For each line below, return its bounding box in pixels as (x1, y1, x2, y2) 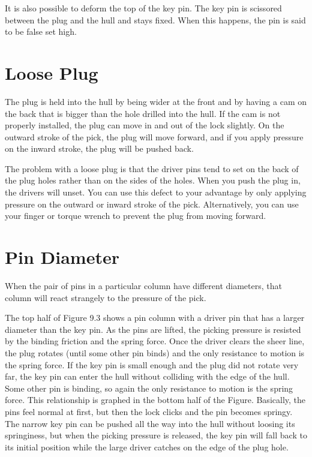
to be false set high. (5, 25, 77, 38)
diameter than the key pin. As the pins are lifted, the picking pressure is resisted (5, 323, 301, 335)
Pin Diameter (5, 245, 119, 269)
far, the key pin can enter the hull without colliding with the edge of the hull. (5, 370, 290, 383)
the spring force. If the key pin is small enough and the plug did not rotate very (5, 358, 299, 371)
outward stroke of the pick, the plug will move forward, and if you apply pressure (5, 130, 304, 143)
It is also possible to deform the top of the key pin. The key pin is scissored (5, 2, 282, 14)
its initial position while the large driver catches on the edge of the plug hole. (5, 440, 289, 453)
